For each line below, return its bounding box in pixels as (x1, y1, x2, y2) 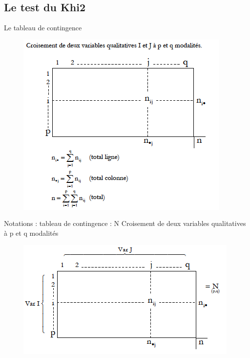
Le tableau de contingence (4, 22, 82, 33)
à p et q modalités (4, 227, 59, 238)
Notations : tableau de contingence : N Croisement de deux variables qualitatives (4, 218, 246, 228)
